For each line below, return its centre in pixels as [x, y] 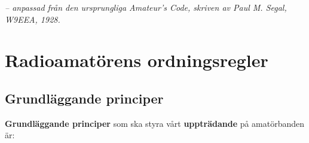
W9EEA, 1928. [33, 19]
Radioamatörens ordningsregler [137, 60]
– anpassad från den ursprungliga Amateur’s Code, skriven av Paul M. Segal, [146, 7]
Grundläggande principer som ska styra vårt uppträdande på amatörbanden [155, 123]
